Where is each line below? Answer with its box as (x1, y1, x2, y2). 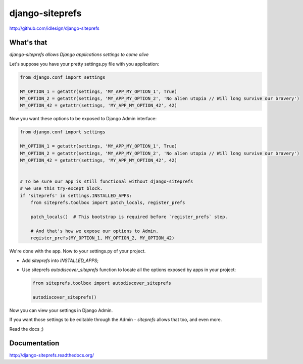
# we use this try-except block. (20, 186, 103, 191)
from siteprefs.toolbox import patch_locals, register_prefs (30, 200, 185, 205)
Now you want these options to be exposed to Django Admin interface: (9, 116, 157, 122)
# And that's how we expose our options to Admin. (30, 228, 159, 234)
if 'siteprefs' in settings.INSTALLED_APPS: (20, 192, 132, 198)
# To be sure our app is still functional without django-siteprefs (20, 179, 193, 184)
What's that (9, 38, 47, 47)
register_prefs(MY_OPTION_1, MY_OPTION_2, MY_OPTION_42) (30, 235, 175, 241)
